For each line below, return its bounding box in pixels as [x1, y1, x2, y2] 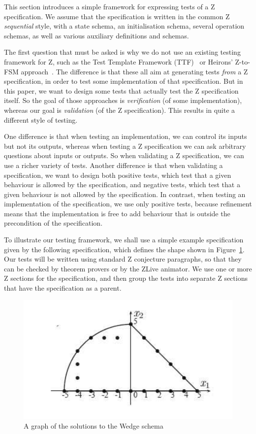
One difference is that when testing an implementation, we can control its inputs [4, 131, 247, 141]
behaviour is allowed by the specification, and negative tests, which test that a [4, 179, 240, 190]
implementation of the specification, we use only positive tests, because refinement [4, 199, 252, 209]
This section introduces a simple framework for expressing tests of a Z [4, 1, 215, 11]
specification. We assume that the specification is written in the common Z [4, 11, 230, 21]
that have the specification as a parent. [4, 283, 122, 293]
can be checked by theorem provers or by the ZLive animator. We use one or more [4, 263, 252, 273]
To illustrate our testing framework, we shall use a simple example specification [4, 234, 244, 245]
